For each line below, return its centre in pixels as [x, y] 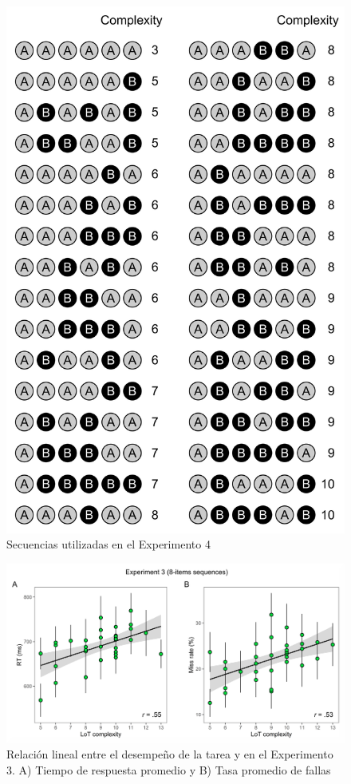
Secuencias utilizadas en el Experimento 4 [108, 544]
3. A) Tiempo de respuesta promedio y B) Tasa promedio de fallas [169, 770]
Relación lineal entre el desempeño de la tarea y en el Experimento [170, 754]
